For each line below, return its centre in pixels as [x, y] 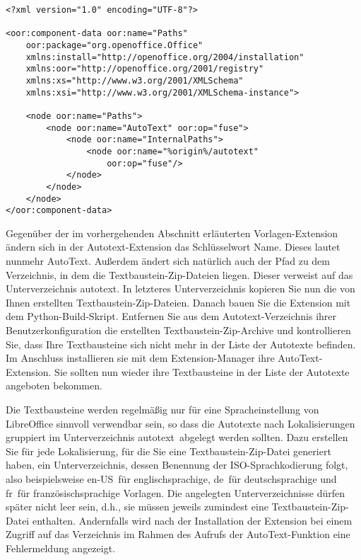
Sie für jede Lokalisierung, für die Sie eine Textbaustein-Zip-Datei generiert [168, 451]
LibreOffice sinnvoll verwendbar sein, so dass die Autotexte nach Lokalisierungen [180, 423]
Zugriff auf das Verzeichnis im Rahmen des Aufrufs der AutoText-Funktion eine [178, 534]
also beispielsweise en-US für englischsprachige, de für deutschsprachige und [171, 478]
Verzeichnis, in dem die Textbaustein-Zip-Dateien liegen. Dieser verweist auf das [179, 274]
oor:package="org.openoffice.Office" [114, 45]
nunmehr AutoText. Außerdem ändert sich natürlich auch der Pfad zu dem [168, 261]
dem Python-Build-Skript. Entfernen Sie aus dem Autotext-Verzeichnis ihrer [171, 316]
